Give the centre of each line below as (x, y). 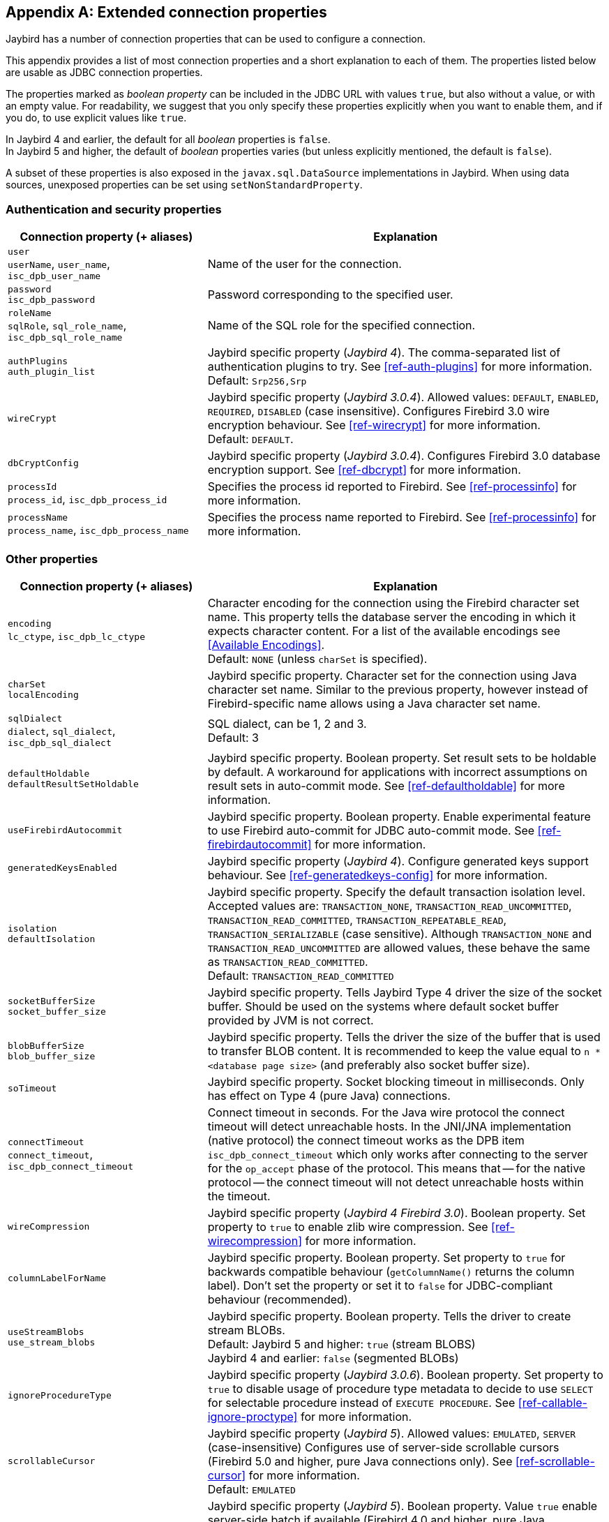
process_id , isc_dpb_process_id (88, 499)
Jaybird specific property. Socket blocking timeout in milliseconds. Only (396, 1081)
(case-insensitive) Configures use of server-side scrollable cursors (383, 1447)
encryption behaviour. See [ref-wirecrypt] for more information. (374, 425)
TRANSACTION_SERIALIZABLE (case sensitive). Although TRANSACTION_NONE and (400, 933)
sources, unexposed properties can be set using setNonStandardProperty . (184, 185)
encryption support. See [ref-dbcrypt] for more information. (364, 470)
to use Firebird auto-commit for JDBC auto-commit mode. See (371, 830)
